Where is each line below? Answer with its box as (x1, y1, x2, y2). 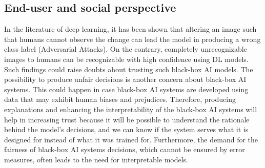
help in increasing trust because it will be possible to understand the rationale (4, 114, 250, 124)
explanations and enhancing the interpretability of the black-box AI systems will (4, 103, 257, 114)
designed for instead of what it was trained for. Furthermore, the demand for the (4, 134, 258, 144)
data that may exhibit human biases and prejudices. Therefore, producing (4, 94, 236, 104)
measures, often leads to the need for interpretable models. (4, 154, 189, 164)
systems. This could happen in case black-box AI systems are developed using (4, 83, 249, 94)
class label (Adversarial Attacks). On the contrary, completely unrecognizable (4, 44, 247, 54)
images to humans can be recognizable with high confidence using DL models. (4, 53, 249, 64)
